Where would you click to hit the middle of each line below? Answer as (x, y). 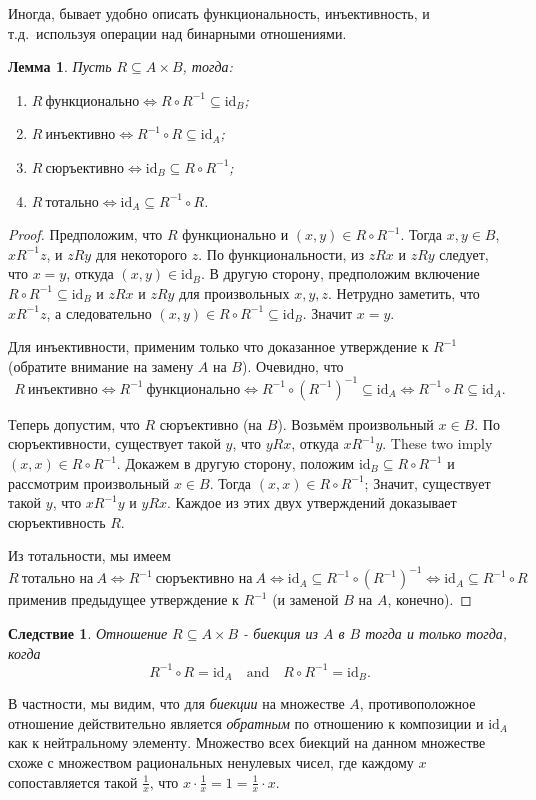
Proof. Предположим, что (85, 234)
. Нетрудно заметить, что (404, 292)
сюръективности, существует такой (114, 443)
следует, (464, 253)
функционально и (235, 234)
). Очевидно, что (292, 365)
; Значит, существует (427, 482)
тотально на (57, 579)
